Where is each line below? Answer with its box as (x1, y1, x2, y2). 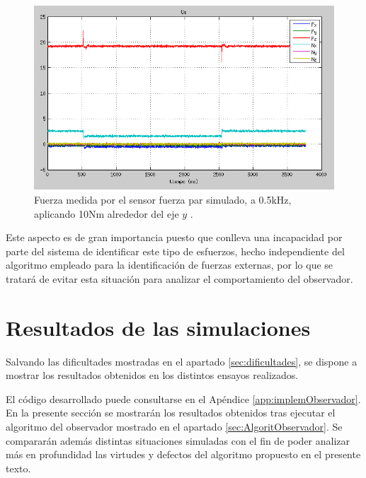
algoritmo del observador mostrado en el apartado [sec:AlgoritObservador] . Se (6, 419, 343, 433)
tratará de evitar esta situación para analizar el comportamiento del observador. (6, 271, 353, 286)
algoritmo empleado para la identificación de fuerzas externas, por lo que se (6, 257, 333, 272)
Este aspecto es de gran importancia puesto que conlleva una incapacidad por (6, 230, 343, 245)
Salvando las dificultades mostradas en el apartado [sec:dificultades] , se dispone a (6, 354, 358, 368)
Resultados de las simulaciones (6, 313, 311, 342)
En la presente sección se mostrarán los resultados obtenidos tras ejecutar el (6, 405, 336, 420)
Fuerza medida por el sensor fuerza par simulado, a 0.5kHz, (34, 192, 292, 206)
